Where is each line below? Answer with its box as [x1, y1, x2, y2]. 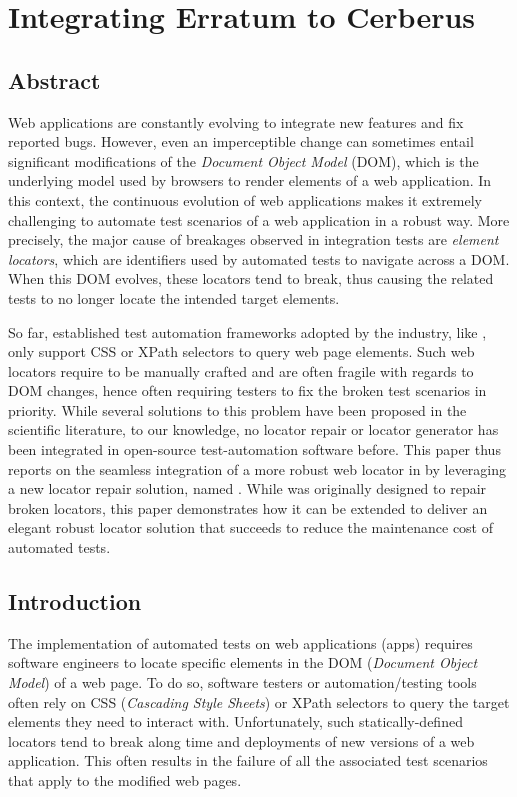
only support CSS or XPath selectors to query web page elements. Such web [8, 341, 475, 362]
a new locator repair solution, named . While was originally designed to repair [8, 478, 487, 499]
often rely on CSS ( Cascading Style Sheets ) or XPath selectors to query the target [8, 691, 510, 712]
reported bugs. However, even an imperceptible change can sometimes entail [8, 131, 474, 152]
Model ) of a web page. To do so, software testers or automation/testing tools [8, 672, 477, 693]
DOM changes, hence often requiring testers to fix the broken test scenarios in [8, 380, 487, 401]
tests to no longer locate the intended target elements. [8, 287, 340, 308]
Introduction [8, 586, 142, 617]
